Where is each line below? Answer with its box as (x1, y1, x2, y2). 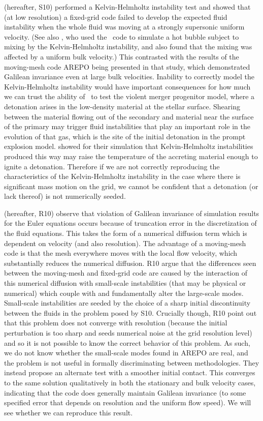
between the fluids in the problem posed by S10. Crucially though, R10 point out (4, 307, 257, 318)
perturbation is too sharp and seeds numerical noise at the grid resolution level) (4, 327, 252, 338)
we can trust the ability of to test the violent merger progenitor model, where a (4, 91, 255, 102)
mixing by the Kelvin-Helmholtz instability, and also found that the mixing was (4, 41, 252, 52)
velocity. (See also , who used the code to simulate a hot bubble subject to (4, 31, 239, 42)
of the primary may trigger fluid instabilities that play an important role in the (4, 121, 251, 132)
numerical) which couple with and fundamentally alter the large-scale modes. (4, 287, 244, 298)
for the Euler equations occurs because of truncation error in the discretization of (4, 218, 257, 228)
